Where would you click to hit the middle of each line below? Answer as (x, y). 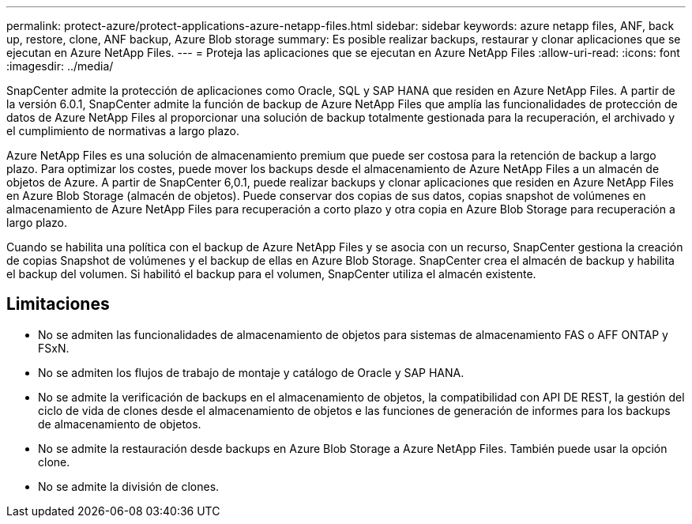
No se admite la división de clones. (129, 486)
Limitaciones (58, 304)
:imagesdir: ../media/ (60, 66)
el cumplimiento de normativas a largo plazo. (123, 131)
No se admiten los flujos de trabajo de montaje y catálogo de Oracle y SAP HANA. (251, 372)
